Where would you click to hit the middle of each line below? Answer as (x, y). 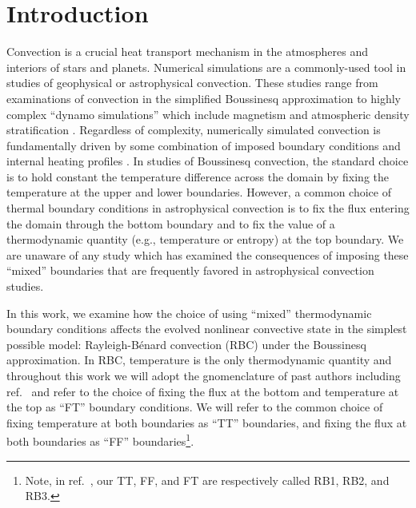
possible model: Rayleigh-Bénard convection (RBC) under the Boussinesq (186, 344)
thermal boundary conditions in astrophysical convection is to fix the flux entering (208, 208)
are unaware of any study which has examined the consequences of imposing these (208, 254)
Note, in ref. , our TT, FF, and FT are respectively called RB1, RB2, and (207, 480)
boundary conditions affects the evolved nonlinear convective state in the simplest (207, 329)
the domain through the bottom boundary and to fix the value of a (171, 223)
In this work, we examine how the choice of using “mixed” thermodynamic (189, 313)
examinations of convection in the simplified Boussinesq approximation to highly (204, 98)
